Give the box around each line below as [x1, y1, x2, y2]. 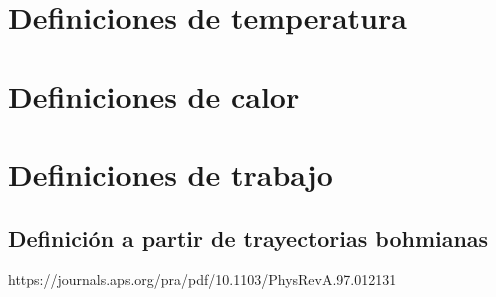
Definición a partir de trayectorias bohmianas [8, 222, 489, 253]
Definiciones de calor [8, 75, 300, 116]
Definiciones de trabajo [8, 153, 333, 194]
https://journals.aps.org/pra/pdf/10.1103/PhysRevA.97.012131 [8, 269, 397, 290]
